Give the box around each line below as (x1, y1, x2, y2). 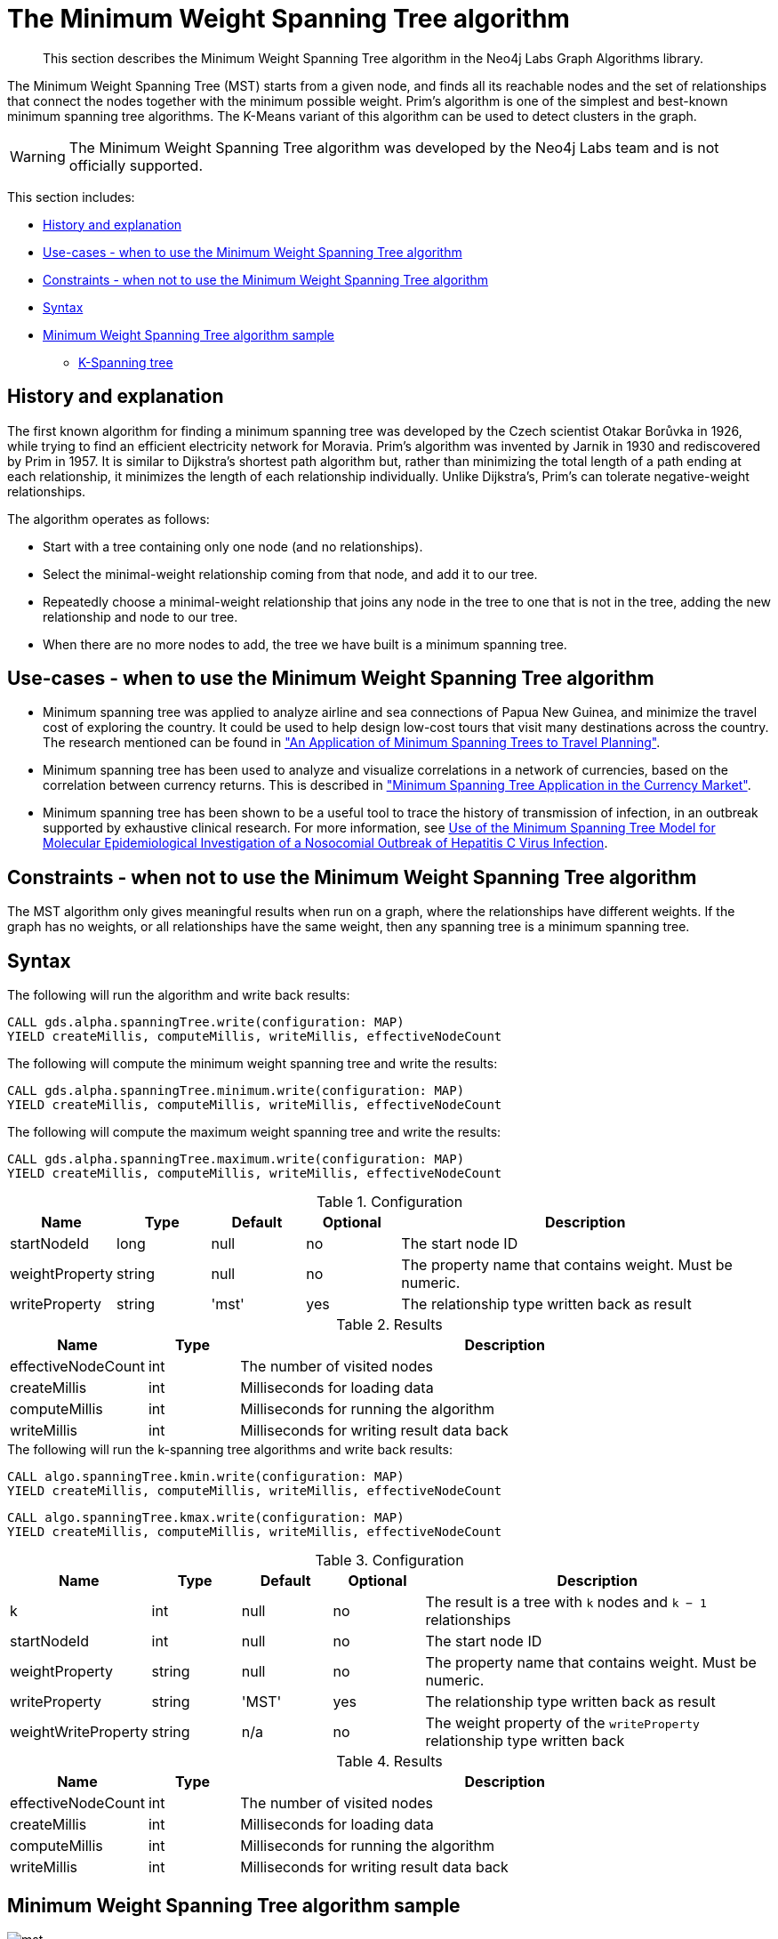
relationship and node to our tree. (43, 608, 238, 624)
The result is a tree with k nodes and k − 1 (425, 1593, 707, 1612)
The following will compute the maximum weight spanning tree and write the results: (7, 1124, 501, 1140)
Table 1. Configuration (316, 1193, 463, 1211)
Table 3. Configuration (315, 1551, 464, 1570)
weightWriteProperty (10, 1723, 148, 1742)
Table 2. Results (336, 1315, 443, 1334)
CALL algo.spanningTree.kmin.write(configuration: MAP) (7, 1469, 405, 1484)
